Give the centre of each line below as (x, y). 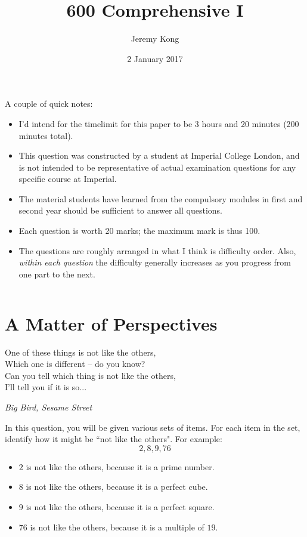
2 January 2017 (155, 58)
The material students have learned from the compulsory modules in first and (161, 198)
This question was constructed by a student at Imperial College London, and (159, 155)
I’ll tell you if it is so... (46, 387)
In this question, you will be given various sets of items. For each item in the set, (153, 427)
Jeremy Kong (155, 38)
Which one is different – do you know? (75, 364)
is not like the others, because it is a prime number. (120, 466)
